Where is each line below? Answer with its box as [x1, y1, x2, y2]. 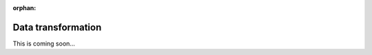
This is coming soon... [12, 39, 76, 48]
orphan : [12, 4, 37, 12]
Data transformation [12, 21, 102, 33]
